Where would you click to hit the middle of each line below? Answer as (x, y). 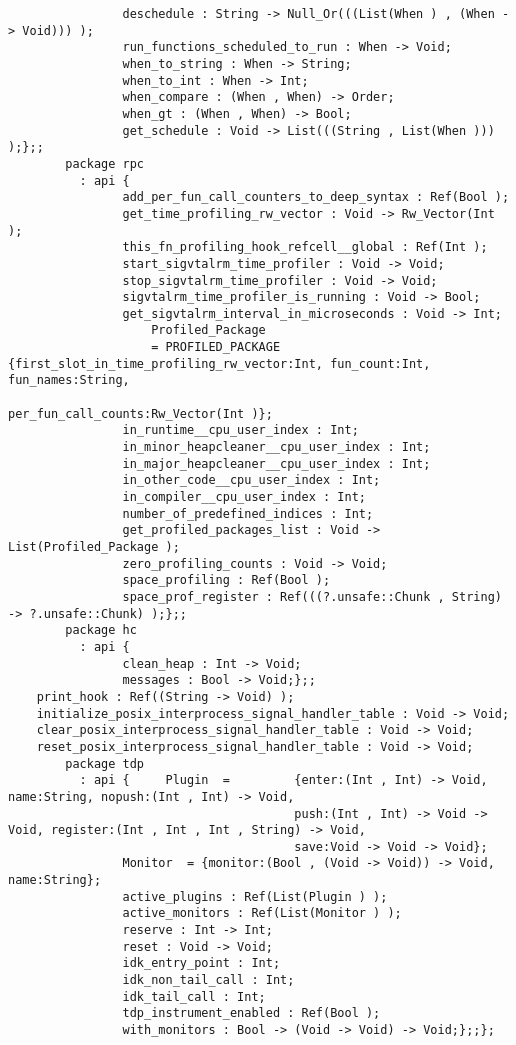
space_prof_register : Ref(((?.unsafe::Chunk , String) (312, 596)
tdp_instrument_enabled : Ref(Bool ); (251, 1013)
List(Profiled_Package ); (94, 547)
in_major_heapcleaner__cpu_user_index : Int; (276, 463)
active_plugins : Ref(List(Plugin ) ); (255, 896)
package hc (101, 630)
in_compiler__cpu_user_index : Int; (244, 497)
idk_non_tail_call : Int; (208, 980)
